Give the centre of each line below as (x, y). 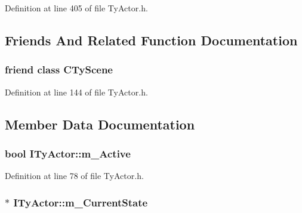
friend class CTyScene (59, 70)
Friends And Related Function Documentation (151, 40)
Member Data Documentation (100, 124)
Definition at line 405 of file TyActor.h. (76, 8)
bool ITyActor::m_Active (68, 153)
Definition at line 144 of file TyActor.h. (76, 92)
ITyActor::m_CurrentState (81, 202)
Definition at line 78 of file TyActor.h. (74, 176)
